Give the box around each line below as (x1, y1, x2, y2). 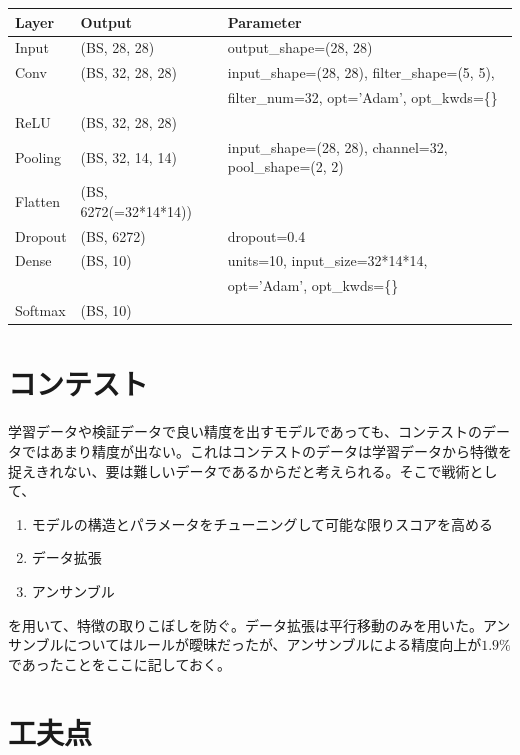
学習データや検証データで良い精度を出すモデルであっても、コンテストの (8, 421, 483, 442)
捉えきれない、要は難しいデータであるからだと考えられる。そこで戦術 (8, 460, 470, 481)
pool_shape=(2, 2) (227, 156, 344, 177)
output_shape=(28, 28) (227, 37, 373, 58)
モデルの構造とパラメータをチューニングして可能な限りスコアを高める (31, 513, 493, 534)
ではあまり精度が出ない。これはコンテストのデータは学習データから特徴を (21, 440, 512, 461)
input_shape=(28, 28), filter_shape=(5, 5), (227, 62, 495, 83)
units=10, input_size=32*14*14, (227, 250, 428, 271)
